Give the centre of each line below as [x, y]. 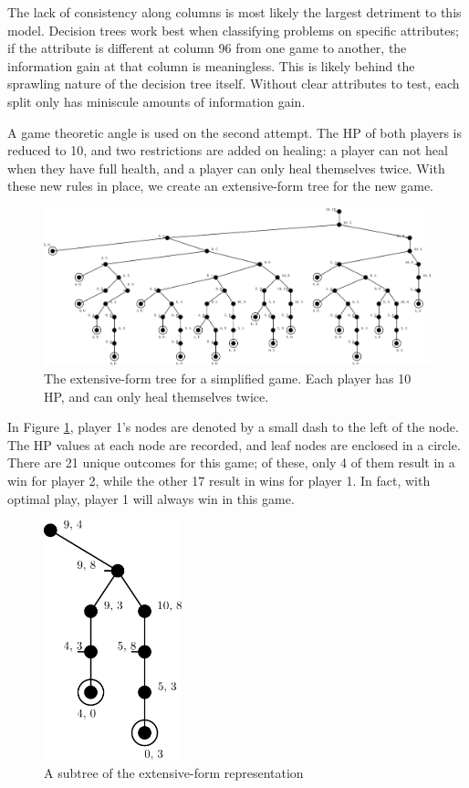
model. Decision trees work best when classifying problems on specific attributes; [233, 30]
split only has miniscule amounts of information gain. [156, 101]
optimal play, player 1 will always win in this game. [151, 498]
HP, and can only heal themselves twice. [156, 396]
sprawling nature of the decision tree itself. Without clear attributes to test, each [234, 84]
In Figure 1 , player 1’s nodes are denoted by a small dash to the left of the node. [233, 427]
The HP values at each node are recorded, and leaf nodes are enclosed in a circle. [234, 444]
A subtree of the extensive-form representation [174, 772]
